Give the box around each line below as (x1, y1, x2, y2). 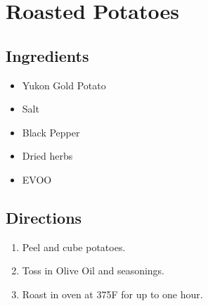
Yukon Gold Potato (22, 77, 106, 92)
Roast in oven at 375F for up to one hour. (22, 286, 203, 301)
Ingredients (6, 44, 89, 66)
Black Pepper (22, 125, 80, 139)
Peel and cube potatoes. (22, 239, 126, 254)
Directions (6, 206, 82, 228)
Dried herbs (22, 148, 73, 163)
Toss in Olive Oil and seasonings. (22, 263, 165, 278)
